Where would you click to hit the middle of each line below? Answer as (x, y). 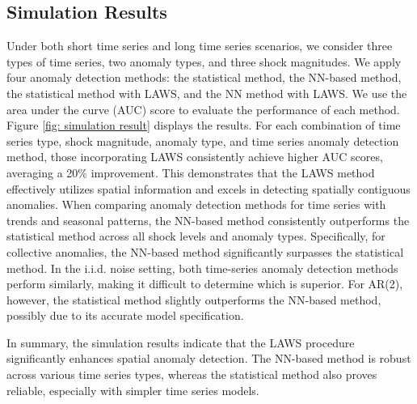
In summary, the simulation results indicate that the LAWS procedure (181, 342)
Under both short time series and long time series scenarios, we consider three (200, 46)
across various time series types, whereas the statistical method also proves (192, 374)
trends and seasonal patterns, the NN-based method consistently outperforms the (208, 220)
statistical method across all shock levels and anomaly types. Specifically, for (196, 236)
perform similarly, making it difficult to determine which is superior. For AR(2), (205, 284)
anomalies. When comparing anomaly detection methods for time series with (196, 204)
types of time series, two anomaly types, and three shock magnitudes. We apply (204, 61)
